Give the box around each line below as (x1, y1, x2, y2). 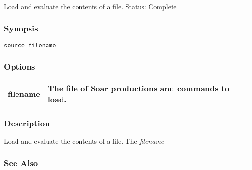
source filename (4, 42, 56, 49)
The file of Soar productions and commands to (47, 82, 230, 94)
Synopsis (4, 22, 38, 34)
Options (4, 60, 35, 72)
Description (4, 117, 50, 129)
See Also (4, 156, 38, 169)
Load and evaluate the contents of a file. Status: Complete (4, 1, 177, 12)
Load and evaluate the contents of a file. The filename (4, 136, 164, 146)
